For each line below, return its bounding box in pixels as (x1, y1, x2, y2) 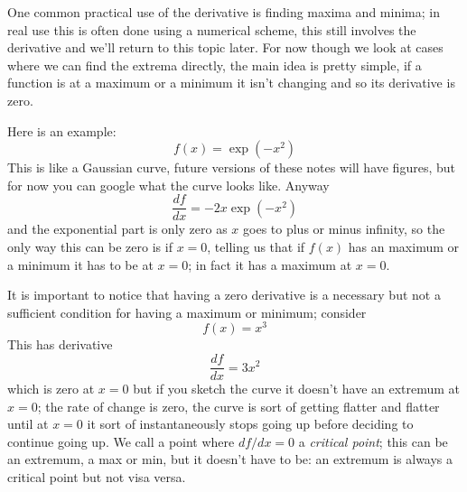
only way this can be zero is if (7, 237, 173, 255)
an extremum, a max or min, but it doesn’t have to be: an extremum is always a (7, 450, 453, 469)
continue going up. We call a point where (7, 432, 235, 450)
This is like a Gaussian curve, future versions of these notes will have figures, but (7, 158, 455, 177)
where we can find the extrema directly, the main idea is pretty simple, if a (7, 55, 422, 74)
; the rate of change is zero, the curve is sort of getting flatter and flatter (37, 396, 440, 415)
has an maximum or (348, 237, 460, 255)
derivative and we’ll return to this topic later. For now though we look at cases (7, 38, 444, 57)
